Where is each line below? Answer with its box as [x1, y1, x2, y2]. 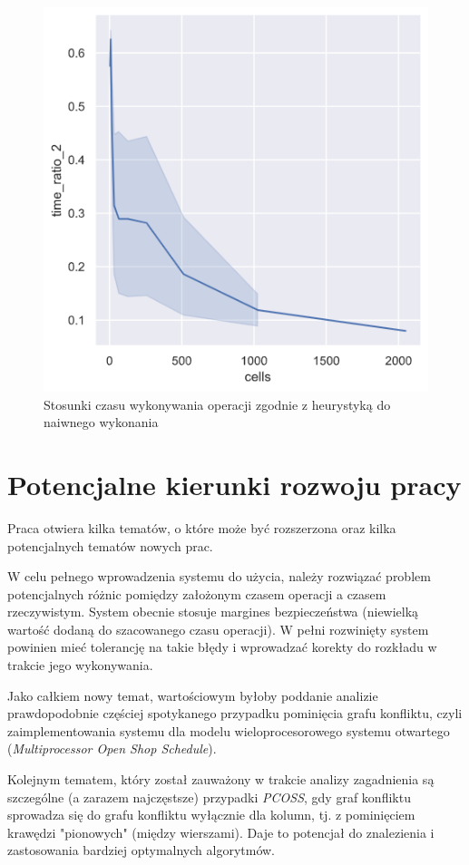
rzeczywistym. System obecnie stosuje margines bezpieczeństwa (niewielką [7, 602, 419, 621]
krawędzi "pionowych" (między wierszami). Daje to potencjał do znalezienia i [7, 822, 435, 841]
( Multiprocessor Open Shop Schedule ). [7, 739, 217, 758]
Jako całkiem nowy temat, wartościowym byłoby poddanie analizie [7, 685, 378, 705]
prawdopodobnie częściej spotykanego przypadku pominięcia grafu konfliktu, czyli [7, 704, 463, 723]
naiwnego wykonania [44, 413, 159, 432]
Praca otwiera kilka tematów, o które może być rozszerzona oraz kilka [7, 518, 396, 537]
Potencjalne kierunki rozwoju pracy [7, 465, 462, 502]
